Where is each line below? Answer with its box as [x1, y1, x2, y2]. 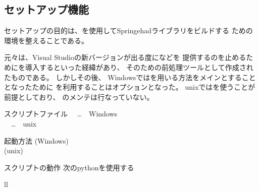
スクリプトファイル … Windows [4, 108, 118, 119]
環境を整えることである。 [4, 35, 89, 45]
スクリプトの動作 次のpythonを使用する [4, 162, 134, 172]
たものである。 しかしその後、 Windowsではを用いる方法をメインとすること [4, 72, 256, 82]
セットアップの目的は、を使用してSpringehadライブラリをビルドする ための [4, 25, 253, 36]
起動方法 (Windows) [4, 135, 69, 146]
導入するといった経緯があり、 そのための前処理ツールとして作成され [25, 61, 253, 72]
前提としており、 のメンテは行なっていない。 [4, 91, 154, 102]
